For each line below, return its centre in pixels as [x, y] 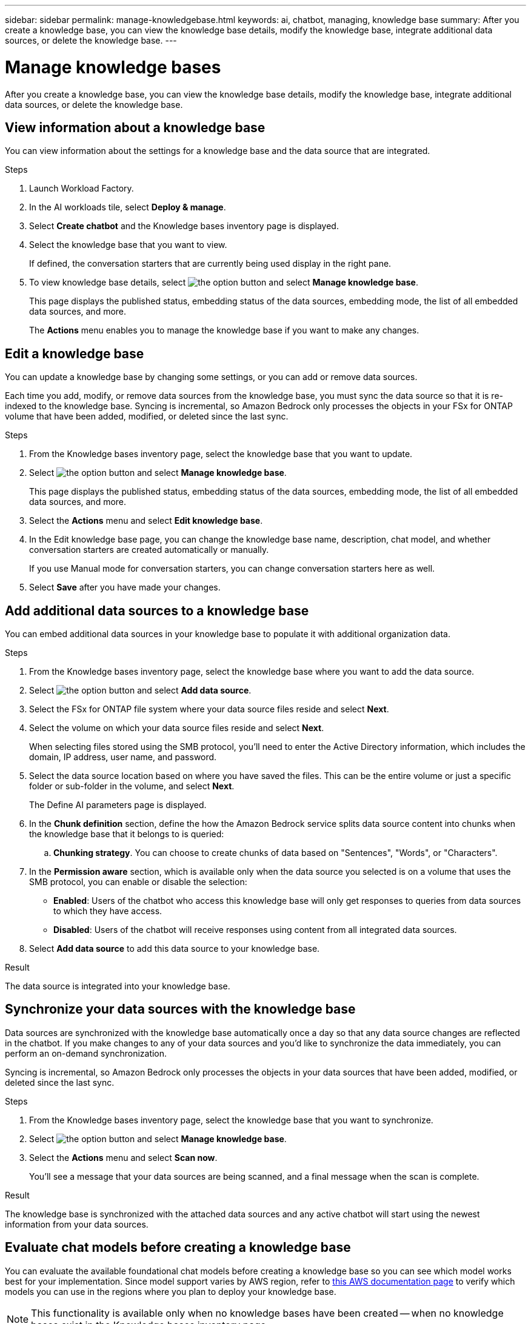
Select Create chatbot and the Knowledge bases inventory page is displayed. [184, 226]
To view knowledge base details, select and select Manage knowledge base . [224, 283]
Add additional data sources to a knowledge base [157, 610]
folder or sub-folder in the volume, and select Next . [132, 786]
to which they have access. [108, 911]
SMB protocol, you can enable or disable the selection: [138, 882]
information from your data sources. [77, 1224]
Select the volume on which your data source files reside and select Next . [177, 728]
